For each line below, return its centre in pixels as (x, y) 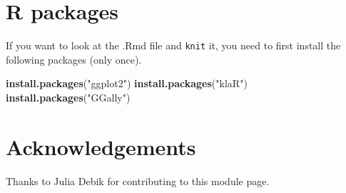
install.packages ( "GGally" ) (68, 97)
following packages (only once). (74, 59)
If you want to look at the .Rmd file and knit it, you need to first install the (173, 45)
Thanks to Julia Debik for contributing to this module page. (138, 180)
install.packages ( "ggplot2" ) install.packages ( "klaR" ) (127, 83)
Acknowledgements (101, 146)
